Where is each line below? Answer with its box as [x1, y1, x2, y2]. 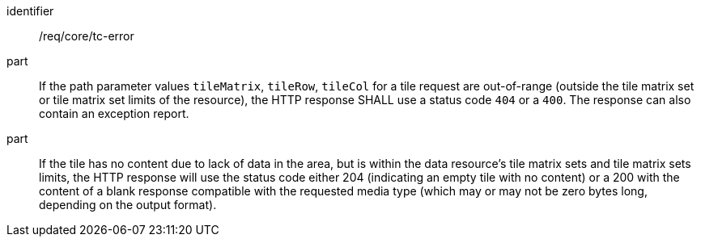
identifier [6, 4, 54, 18]
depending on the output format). [39, 198, 217, 212]
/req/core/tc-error [39, 29, 134, 43]
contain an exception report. [39, 107, 189, 120]
